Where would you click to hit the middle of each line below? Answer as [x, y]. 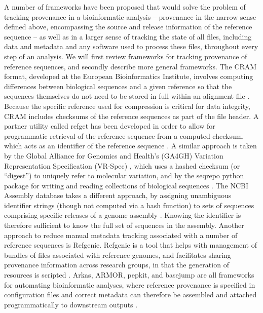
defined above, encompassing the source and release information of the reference [128, 27]
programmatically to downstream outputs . [71, 304]
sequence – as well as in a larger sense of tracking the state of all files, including [128, 36]
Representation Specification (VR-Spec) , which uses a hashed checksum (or [122, 165]
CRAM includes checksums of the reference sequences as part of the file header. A [131, 116]
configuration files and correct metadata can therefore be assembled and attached [130, 295]
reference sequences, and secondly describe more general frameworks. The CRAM [130, 66]
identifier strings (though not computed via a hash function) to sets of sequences [129, 205]
